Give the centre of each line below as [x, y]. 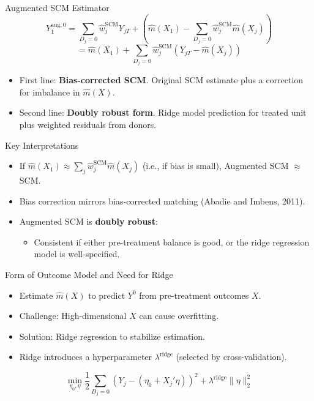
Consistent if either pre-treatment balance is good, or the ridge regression [172, 242]
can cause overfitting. [179, 316]
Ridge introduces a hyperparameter [86, 357]
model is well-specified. [77, 254]
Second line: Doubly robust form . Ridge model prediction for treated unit [163, 112]
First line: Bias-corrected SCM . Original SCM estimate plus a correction [161, 80]
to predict [107, 295]
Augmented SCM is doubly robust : [88, 221]
